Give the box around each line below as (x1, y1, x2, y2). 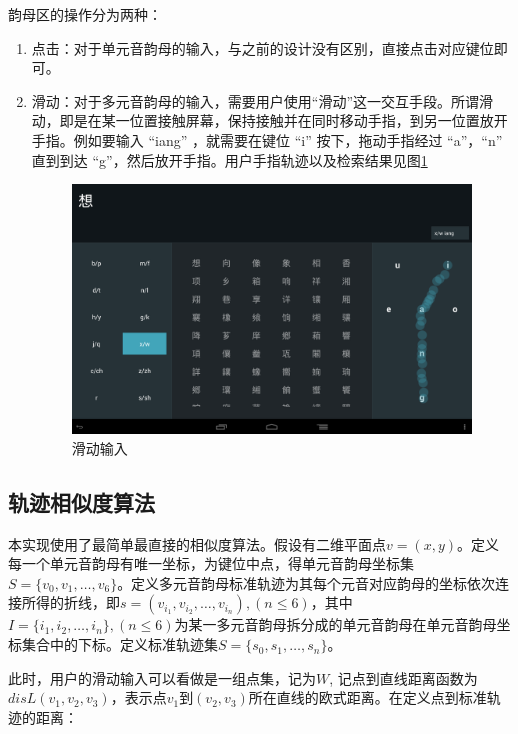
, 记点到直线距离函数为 (329, 667, 478, 688)
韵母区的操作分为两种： (8, 4, 162, 24)
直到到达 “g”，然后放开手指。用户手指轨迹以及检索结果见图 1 (31, 149, 428, 170)
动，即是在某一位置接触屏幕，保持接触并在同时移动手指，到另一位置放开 (31, 110, 508, 131)
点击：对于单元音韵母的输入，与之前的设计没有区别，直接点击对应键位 (31, 37, 494, 58)
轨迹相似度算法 (8, 486, 155, 517)
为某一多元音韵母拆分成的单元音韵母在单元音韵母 (174, 614, 497, 635)
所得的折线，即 (21, 592, 120, 613)
